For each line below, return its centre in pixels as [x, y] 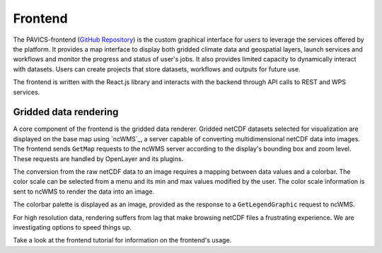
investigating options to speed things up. [73, 227]
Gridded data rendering [66, 112]
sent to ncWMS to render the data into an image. [84, 192]
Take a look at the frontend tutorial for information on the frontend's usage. [122, 240]
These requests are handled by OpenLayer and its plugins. [98, 158]
